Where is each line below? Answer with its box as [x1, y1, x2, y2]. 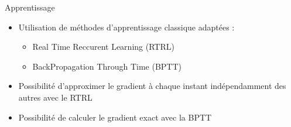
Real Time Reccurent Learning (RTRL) [32, 40, 174, 53]
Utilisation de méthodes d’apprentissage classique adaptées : [18, 20, 235, 33]
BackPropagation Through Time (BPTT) [32, 60, 182, 72]
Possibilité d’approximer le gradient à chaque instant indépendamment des [18, 80, 286, 92]
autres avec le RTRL [18, 91, 93, 103]
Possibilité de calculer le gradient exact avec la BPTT [18, 111, 212, 123]
